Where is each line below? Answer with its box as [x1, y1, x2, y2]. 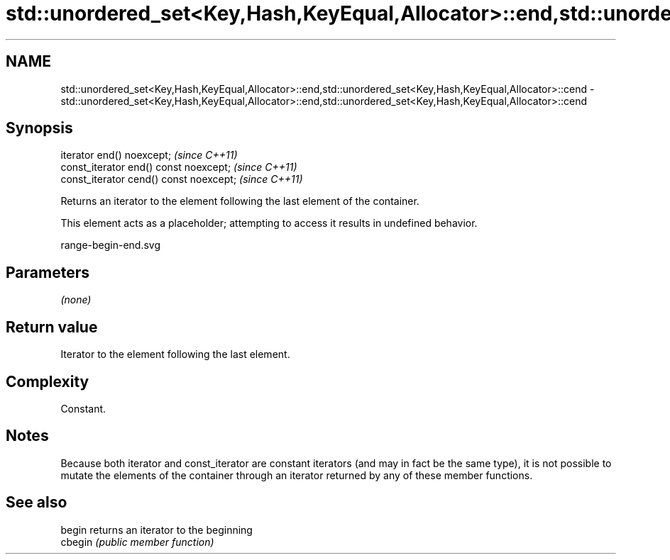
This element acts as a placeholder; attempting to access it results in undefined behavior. [60, 217, 478, 230]
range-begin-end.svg [60, 239, 161, 252]
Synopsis [6, 119, 73, 138]
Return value [6, 318, 98, 336]
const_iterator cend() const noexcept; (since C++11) [60, 173, 303, 186]
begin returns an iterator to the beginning [60, 523, 253, 536]
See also [6, 493, 67, 512]
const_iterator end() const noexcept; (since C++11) [60, 161, 297, 174]
